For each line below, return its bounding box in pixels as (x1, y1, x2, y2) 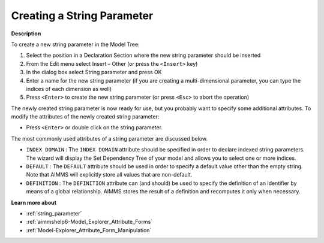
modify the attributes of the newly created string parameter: (11, 113, 160, 120)
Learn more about (11, 199, 57, 206)
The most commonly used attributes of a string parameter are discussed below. (11, 135, 208, 142)
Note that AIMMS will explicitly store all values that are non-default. (26, 171, 193, 178)
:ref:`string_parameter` (26, 209, 82, 217)
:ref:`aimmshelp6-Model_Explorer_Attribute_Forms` (26, 218, 153, 226)
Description (11, 30, 41, 37)
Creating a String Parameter (11, 9, 154, 22)
